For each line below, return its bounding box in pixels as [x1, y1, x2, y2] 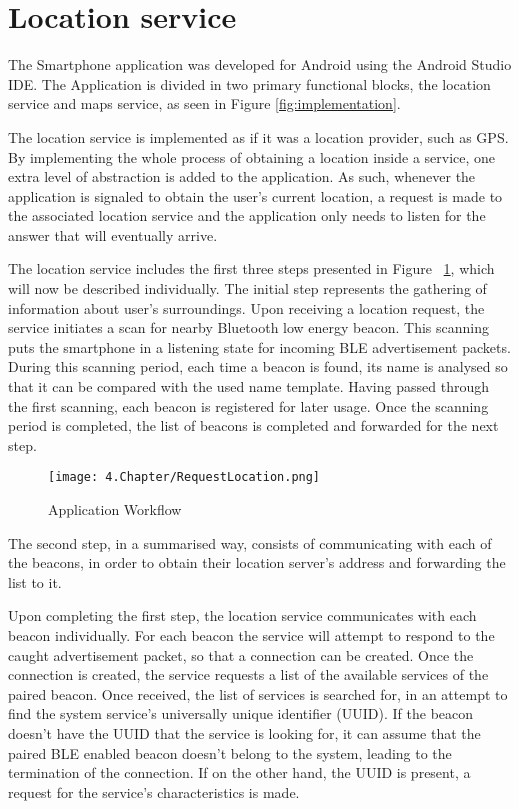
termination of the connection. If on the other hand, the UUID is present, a [8, 762, 471, 783]
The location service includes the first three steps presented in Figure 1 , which [8, 258, 495, 279]
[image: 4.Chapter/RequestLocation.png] [48, 470, 321, 485]
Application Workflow [48, 499, 182, 520]
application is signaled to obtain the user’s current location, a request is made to [8, 185, 503, 206]
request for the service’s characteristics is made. [8, 781, 300, 802]
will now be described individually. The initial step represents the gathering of [8, 278, 487, 299]
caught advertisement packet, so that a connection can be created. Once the [8, 644, 474, 665]
